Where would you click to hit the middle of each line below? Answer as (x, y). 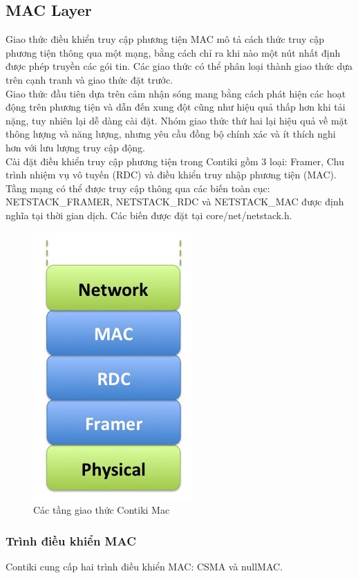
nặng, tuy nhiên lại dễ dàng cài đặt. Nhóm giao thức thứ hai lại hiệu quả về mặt (177, 120)
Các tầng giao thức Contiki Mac (102, 510)
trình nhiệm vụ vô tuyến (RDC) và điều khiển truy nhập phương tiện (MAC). (171, 175)
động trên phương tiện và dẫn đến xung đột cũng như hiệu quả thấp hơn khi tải (176, 107)
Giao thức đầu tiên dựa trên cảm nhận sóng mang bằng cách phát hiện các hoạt (176, 93)
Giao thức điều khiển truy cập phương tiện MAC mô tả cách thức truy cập (165, 39)
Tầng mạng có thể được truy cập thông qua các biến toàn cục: (138, 188)
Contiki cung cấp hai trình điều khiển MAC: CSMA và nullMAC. (144, 566)
